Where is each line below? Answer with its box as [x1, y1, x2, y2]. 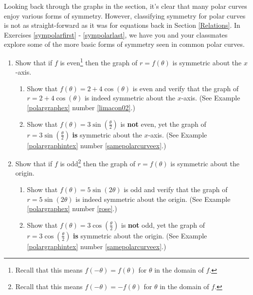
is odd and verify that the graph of [124, 184, 228, 195]
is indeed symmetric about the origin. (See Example [75, 194, 231, 204]
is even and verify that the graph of [132, 83, 239, 93]
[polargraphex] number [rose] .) [27, 203, 117, 214]
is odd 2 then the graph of [60, 157, 136, 168]
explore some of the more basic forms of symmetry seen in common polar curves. [4, 39, 245, 49]
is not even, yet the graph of [120, 118, 206, 129]
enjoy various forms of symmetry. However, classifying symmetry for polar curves [4, 10, 246, 20]
